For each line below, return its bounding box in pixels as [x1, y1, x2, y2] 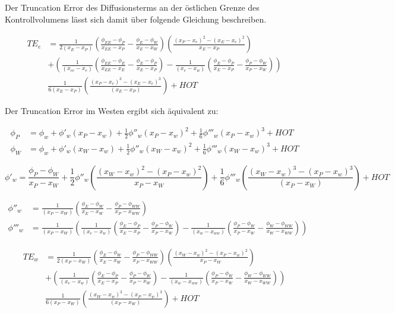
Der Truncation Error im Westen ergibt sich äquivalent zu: [5, 105, 219, 117]
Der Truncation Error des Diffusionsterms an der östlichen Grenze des [5, 1, 260, 13]
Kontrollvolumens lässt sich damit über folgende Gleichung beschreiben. [5, 12, 267, 25]
